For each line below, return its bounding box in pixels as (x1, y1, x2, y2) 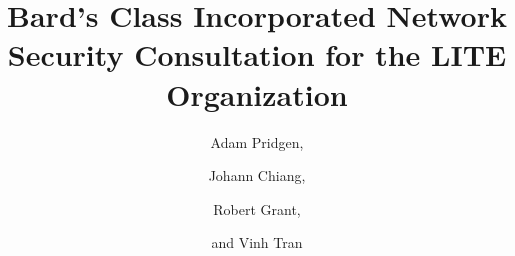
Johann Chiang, (208, 165, 306, 186)
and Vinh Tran (211, 232, 303, 253)
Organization (166, 73, 348, 114)
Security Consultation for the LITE (7, 34, 507, 75)
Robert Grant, (213, 198, 301, 219)
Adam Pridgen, (210, 131, 304, 152)
